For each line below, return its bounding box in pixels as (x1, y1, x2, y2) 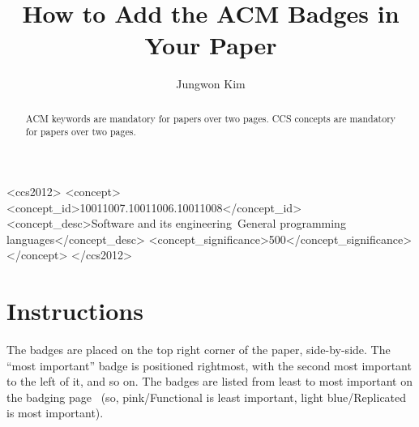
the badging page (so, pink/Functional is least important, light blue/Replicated (6, 388, 407, 405)
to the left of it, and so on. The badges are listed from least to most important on (6, 373, 413, 390)
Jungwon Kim (176, 75, 246, 92)
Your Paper (144, 28, 277, 62)
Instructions (6, 294, 143, 327)
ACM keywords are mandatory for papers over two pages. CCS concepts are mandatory (25, 111, 396, 125)
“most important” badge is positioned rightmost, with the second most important (6, 357, 412, 374)
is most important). (6, 404, 104, 421)
